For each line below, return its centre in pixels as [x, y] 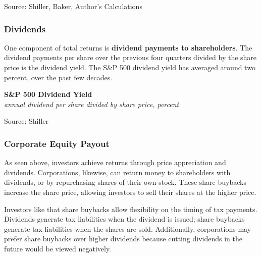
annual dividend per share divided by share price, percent [92, 104]
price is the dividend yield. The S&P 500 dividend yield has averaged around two [130, 67]
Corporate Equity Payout [57, 143]
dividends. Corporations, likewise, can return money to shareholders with [117, 172]
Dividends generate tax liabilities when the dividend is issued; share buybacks [124, 219]
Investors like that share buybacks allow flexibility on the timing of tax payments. [131, 209]
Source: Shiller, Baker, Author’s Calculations [73, 6]
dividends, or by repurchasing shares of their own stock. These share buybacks [125, 182]
